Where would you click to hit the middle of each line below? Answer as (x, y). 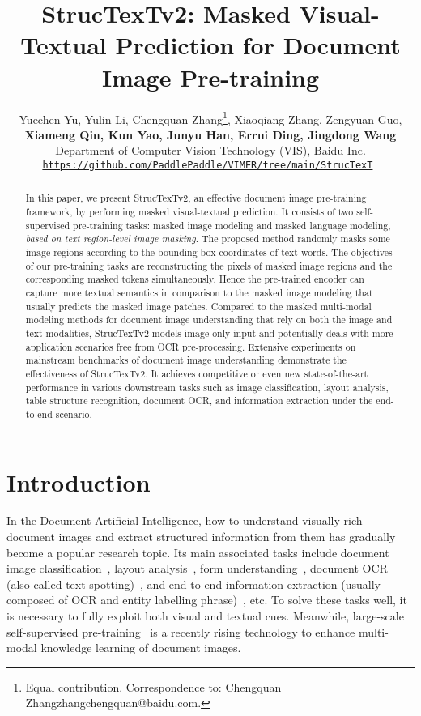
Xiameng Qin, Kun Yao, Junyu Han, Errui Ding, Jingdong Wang (210, 134)
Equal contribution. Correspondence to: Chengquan (153, 686)
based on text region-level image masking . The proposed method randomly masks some (208, 239)
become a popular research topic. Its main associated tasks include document (198, 552)
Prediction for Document (258, 45)
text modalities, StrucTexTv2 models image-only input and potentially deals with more (209, 332)
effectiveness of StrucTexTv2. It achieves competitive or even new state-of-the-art (197, 373)
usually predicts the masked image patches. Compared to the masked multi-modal (198, 306)
